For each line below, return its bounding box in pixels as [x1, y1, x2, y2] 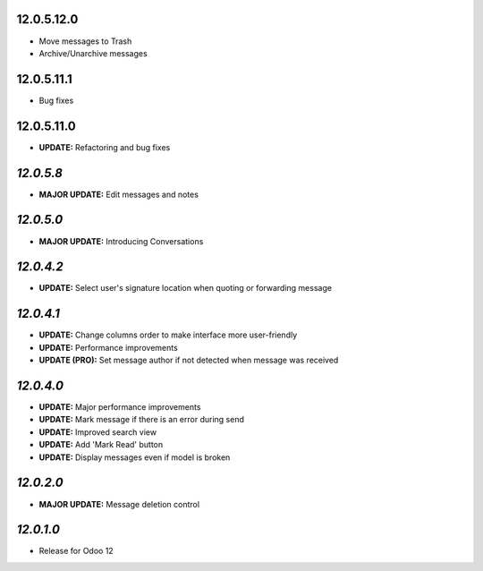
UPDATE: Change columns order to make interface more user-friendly [38, 329, 298, 340]
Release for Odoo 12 [38, 546, 114, 557]
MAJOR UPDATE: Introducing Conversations [38, 235, 204, 246]
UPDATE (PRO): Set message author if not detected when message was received [38, 354, 339, 366]
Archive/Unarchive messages [38, 47, 148, 58]
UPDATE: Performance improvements [38, 342, 178, 353]
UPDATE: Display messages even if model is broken [38, 452, 231, 463]
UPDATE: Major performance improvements [38, 402, 201, 413]
